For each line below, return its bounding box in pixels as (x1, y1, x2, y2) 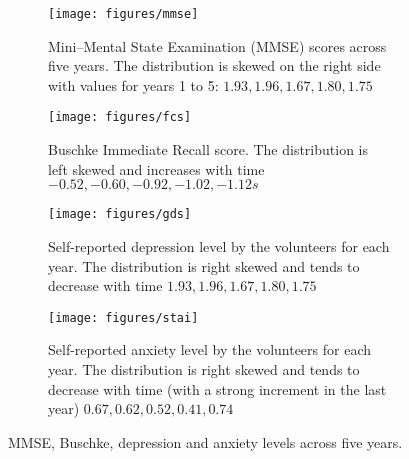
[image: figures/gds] (48, 207, 192, 222)
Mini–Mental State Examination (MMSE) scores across (48, 35, 387, 56)
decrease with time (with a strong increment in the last (48, 378, 387, 399)
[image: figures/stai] (48, 310, 199, 325)
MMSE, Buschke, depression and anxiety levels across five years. (8, 431, 403, 452)
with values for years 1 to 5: (48, 74, 219, 95)
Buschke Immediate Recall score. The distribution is (48, 139, 369, 160)
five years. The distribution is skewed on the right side (48, 55, 381, 76)
